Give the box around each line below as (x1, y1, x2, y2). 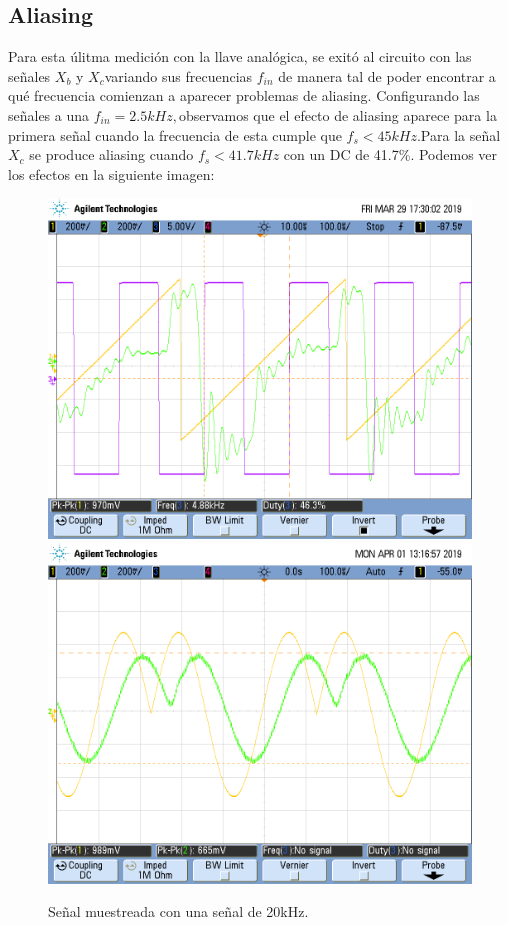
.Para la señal (416, 124, 501, 145)
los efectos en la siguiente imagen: (8, 163, 215, 184)
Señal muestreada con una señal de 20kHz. (48, 901, 309, 922)
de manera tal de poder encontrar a (278, 65, 496, 86)
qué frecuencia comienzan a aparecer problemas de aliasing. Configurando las (8, 85, 480, 106)
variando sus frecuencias (104, 65, 253, 86)
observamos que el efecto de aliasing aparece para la (178, 104, 497, 125)
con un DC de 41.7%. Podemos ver (283, 144, 498, 165)
